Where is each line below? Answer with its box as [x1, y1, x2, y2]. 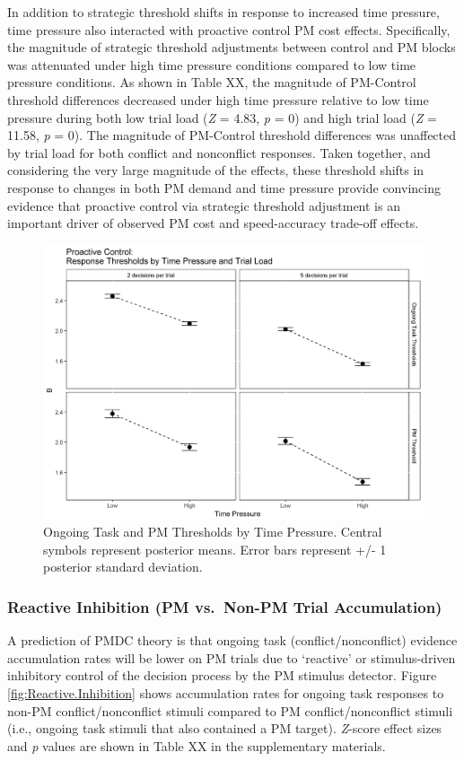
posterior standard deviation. [43, 557, 203, 576]
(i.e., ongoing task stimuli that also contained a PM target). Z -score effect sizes [7, 719, 442, 738]
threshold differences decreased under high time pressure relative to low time [7, 90, 429, 109]
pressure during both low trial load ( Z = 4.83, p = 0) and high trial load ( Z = [7, 108, 437, 127]
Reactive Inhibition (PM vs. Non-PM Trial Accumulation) [7, 596, 442, 617]
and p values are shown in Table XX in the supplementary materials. [7, 736, 386, 755]
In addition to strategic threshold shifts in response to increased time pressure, [7, 3, 440, 21]
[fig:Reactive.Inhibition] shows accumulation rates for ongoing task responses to [7, 684, 444, 703]
